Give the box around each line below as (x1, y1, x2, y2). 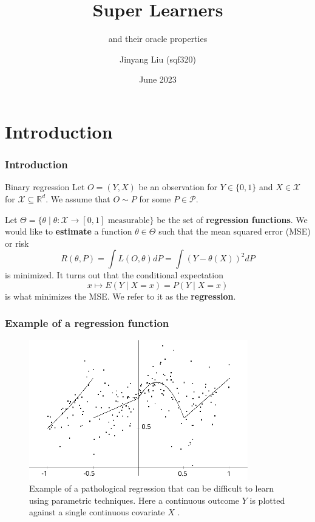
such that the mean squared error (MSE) (158, 225, 311, 238)
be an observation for (138, 180, 218, 193)
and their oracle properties (108, 32, 208, 45)
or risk (5, 236, 29, 249)
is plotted (249, 493, 285, 506)
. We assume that (46, 192, 110, 205)
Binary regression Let (5, 180, 85, 193)
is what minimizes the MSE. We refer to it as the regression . (5, 289, 236, 302)
